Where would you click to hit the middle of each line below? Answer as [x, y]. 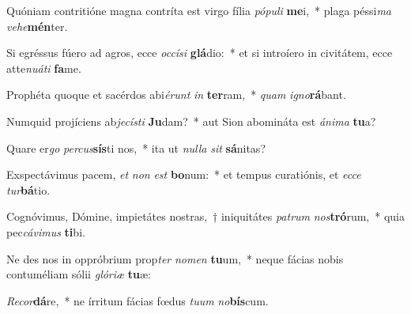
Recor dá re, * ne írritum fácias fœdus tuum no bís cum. [138, 300]
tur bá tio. [28, 189]
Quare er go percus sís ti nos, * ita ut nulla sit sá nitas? [136, 148]
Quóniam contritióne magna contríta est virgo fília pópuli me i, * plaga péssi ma [199, 10]
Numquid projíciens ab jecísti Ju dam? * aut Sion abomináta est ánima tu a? [191, 121]
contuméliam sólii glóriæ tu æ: [79, 274]
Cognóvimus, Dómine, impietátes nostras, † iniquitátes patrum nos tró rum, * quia [205, 216]
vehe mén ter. [37, 26]
